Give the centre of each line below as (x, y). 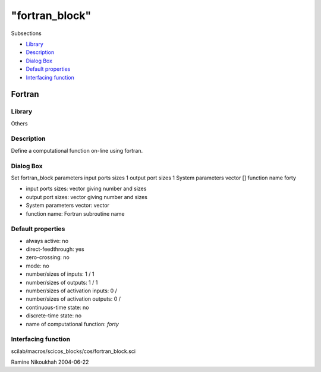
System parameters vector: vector (68, 206)
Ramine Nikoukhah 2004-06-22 (50, 362)
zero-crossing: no (48, 257)
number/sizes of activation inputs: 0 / (71, 291)
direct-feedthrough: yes (55, 249)
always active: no (47, 241)
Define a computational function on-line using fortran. (77, 150)
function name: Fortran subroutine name (75, 213)
